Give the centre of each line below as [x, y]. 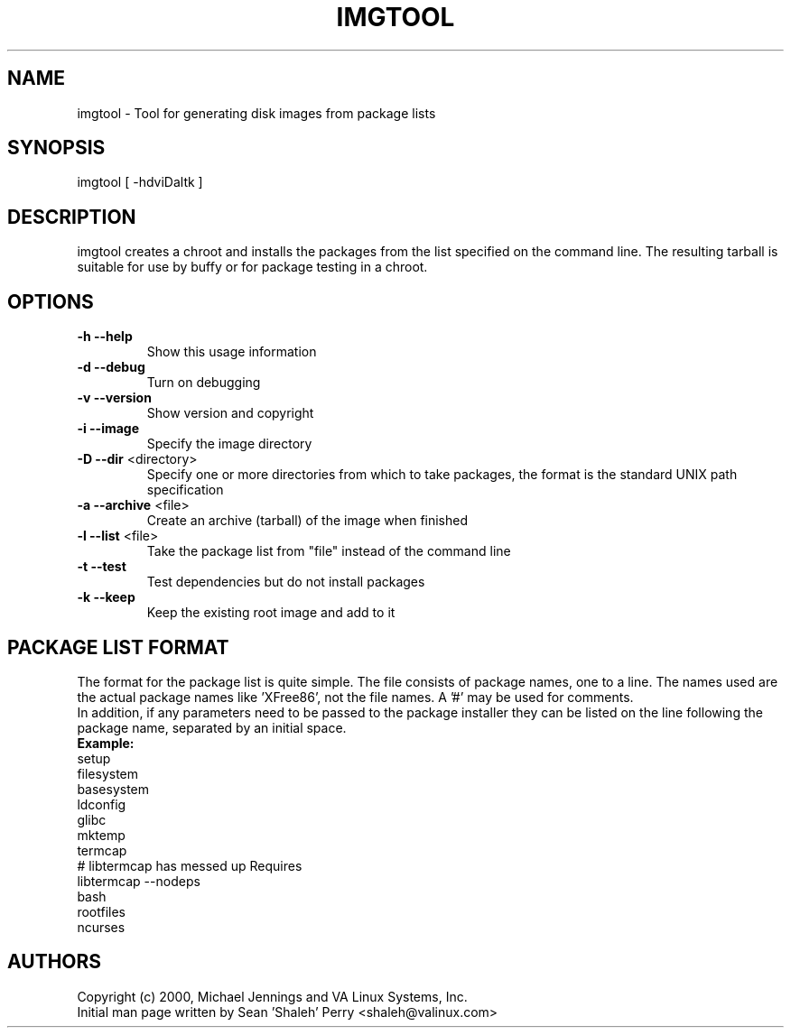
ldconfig [102, 804]
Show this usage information [232, 352]
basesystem [113, 789]
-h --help [105, 337]
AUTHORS [55, 962]
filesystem [108, 773]
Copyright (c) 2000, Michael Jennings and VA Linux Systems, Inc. [272, 996]
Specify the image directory [229, 444]
